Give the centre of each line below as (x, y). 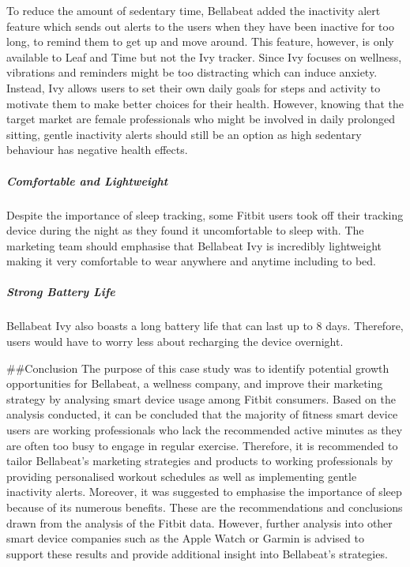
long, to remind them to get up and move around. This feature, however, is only (200, 41)
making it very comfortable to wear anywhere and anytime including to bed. (192, 261)
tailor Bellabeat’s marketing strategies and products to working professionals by (200, 461)
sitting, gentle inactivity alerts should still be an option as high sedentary (184, 134)
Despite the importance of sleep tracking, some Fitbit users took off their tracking (205, 214)
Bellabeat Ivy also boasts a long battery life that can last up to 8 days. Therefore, (205, 326)
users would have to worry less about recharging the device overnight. (175, 342)
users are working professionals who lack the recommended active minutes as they (205, 430)
